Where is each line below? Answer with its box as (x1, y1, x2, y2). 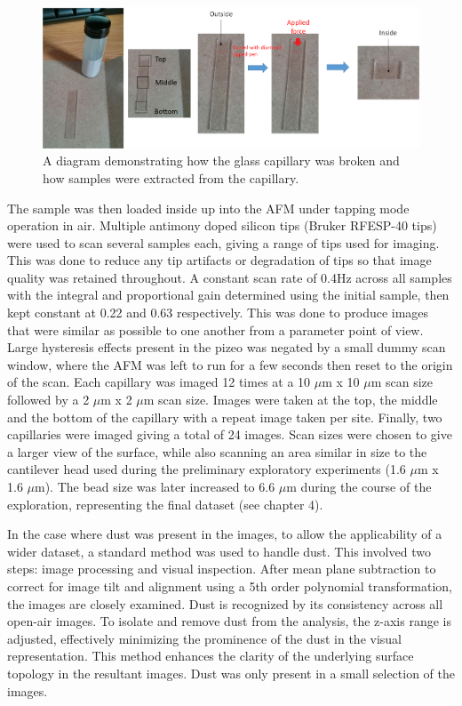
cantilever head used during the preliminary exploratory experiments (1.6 (7, 460, 406, 478)
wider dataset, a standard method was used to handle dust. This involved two (7, 542, 431, 560)
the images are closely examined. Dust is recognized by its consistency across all (7, 594, 443, 613)
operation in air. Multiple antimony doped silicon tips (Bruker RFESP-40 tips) (7, 216, 437, 235)
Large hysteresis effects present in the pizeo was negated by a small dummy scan (7, 338, 446, 357)
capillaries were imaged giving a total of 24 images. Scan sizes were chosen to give (7, 425, 452, 444)
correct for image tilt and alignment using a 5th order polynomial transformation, (7, 576, 452, 595)
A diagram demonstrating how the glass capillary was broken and (43, 151, 400, 170)
